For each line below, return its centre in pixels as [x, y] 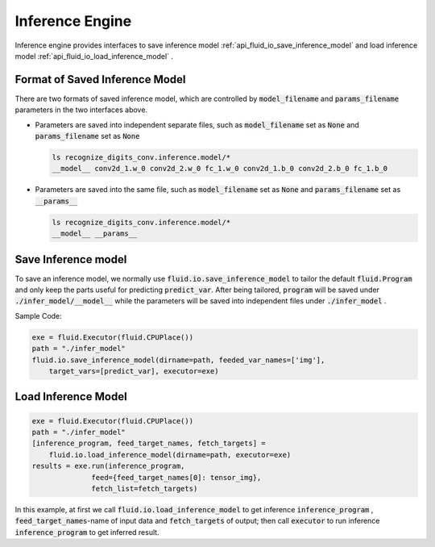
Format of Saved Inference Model [100, 79]
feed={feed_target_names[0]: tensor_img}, [176, 477]
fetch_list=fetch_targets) [145, 489]
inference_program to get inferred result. [87, 532]
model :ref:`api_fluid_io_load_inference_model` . [94, 56]
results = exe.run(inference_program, [108, 466]
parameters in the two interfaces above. [81, 110]
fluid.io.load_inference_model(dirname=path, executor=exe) [170, 455]
